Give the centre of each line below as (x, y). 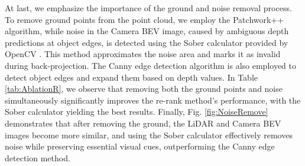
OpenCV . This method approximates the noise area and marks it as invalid (143, 54)
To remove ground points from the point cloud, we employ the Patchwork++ (145, 19)
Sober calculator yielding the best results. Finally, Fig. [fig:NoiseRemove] (137, 112)
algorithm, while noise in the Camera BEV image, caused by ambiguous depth (147, 31)
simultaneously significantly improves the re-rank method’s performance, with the (153, 100)
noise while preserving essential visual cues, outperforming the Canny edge (140, 146)
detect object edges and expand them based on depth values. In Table (131, 77)
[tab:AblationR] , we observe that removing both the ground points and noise (144, 89)
